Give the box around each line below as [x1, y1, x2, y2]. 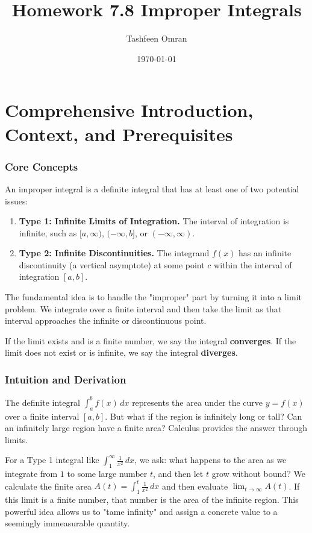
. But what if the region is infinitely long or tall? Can [105, 409, 302, 422]
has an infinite [239, 247, 292, 259]
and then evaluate [161, 479, 228, 492]
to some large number [67, 467, 148, 480]
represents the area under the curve [132, 396, 263, 408]
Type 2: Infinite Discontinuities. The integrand [19, 247, 210, 259]
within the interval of [214, 258, 292, 271]
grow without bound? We [211, 467, 305, 480]
